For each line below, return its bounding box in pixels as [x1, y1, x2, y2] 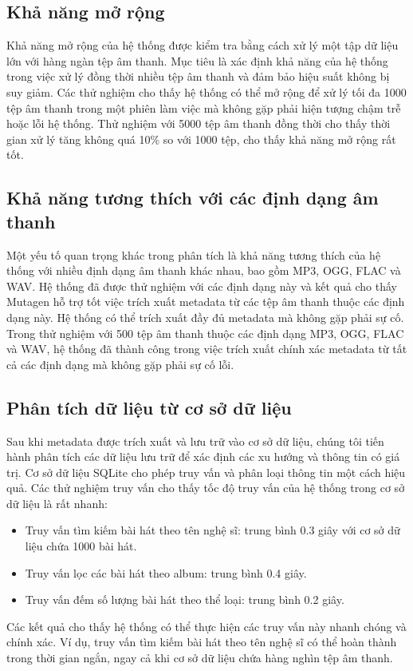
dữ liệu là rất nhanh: [6, 494, 108, 511]
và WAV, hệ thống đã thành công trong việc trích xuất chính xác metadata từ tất [6, 340, 407, 357]
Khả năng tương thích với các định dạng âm [6, 185, 379, 210]
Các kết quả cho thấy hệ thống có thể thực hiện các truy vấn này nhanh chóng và [6, 617, 407, 634]
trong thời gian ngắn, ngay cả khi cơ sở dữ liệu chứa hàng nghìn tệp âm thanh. [6, 649, 393, 666]
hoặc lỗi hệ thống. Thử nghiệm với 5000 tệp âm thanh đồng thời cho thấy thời [6, 115, 391, 132]
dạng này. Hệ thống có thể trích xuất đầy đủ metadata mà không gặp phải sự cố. [6, 308, 404, 325]
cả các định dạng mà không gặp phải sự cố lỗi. [6, 355, 234, 372]
